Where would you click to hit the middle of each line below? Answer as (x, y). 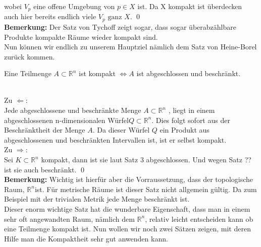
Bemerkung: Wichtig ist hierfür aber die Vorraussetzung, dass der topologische (129, 179)
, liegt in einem (192, 110)
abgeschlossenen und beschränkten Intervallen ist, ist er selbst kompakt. (115, 139)
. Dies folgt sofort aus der (191, 120)
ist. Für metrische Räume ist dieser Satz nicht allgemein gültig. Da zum (146, 189)
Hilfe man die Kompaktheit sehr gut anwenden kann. (86, 238)
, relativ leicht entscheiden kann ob (199, 219)
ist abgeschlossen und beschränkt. (189, 73)
